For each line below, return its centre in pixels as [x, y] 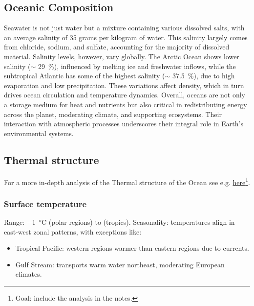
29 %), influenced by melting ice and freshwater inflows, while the [137, 66]
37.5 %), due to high [203, 76]
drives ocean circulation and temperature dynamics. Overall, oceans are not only [125, 95]
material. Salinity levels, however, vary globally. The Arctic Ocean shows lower [122, 56]
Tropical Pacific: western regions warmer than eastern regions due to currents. [132, 248]
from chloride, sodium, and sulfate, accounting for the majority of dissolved [117, 47]
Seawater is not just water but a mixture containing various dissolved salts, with [124, 28]
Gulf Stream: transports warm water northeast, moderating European [120, 264]
